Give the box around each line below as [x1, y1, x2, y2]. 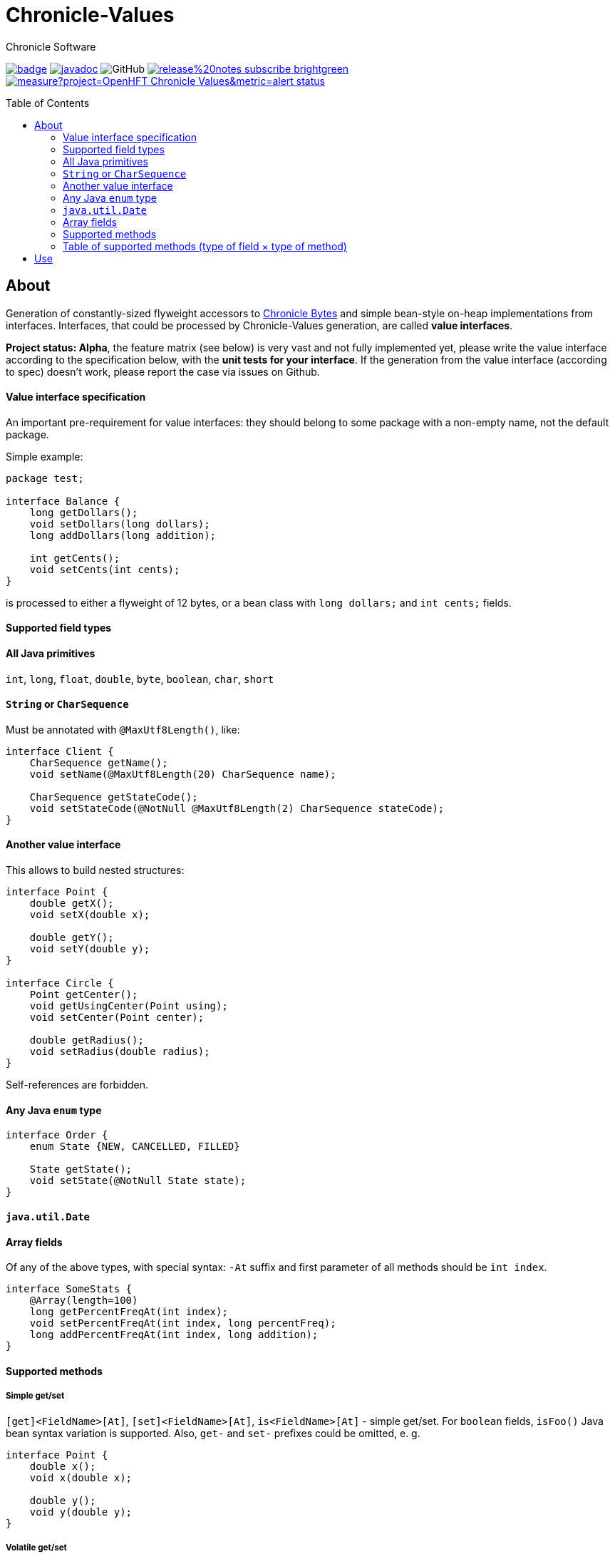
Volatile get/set [6, 1542, 67, 1553]
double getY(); [29, 932, 114, 944]
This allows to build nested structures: [6, 864, 185, 877]
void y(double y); [29, 1506, 133, 1518]
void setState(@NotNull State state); [29, 1175, 247, 1187]
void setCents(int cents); [29, 563, 180, 575]
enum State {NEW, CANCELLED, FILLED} [29, 1141, 240, 1153]
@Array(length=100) [29, 1295, 138, 1307]
